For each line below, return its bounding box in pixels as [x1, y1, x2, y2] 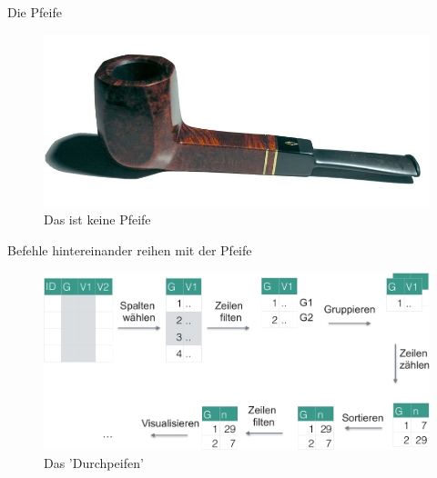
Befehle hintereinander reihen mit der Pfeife [7, 241, 252, 260]
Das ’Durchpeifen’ [44, 453, 144, 472]
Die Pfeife [7, 3, 62, 21]
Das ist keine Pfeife [44, 210, 151, 229]
